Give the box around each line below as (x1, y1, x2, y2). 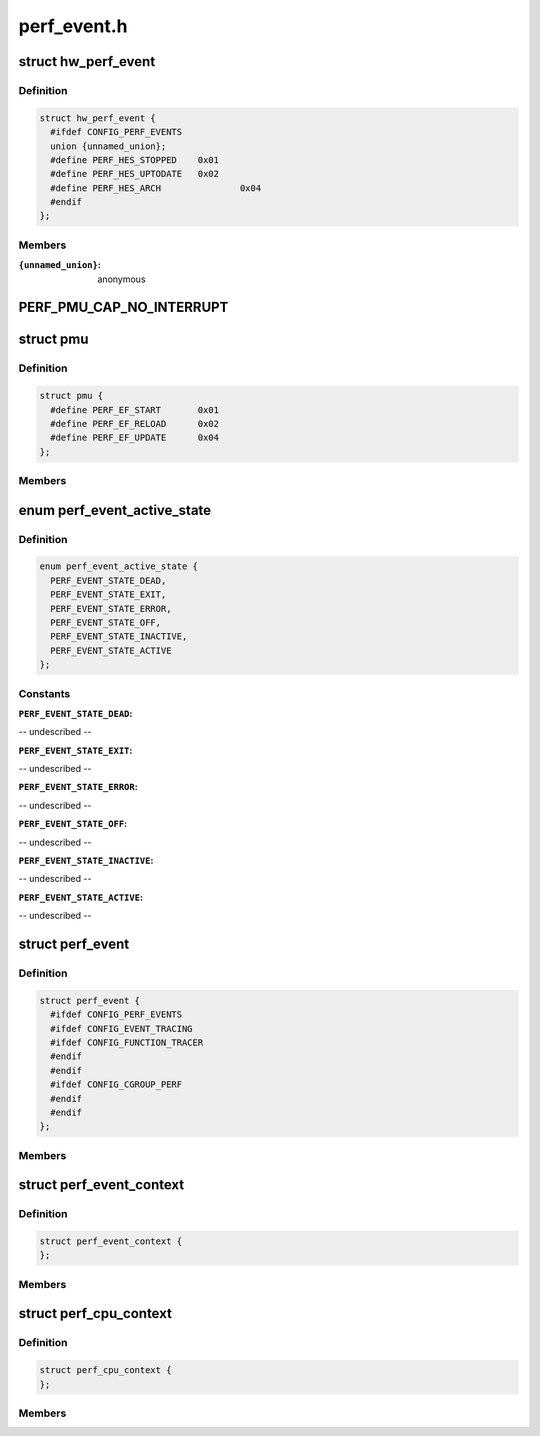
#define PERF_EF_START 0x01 (50, 404, 220, 415)
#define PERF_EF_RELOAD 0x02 (50, 418, 220, 429)
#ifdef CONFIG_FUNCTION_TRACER (50, 1036, 204, 1048)
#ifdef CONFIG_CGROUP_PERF (50, 1079, 183, 1090)
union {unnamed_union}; (50, 140, 167, 152)
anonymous (97, 273, 146, 285)
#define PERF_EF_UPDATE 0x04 (50, 432, 220, 444)
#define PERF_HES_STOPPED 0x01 (50, 154, 220, 165)
